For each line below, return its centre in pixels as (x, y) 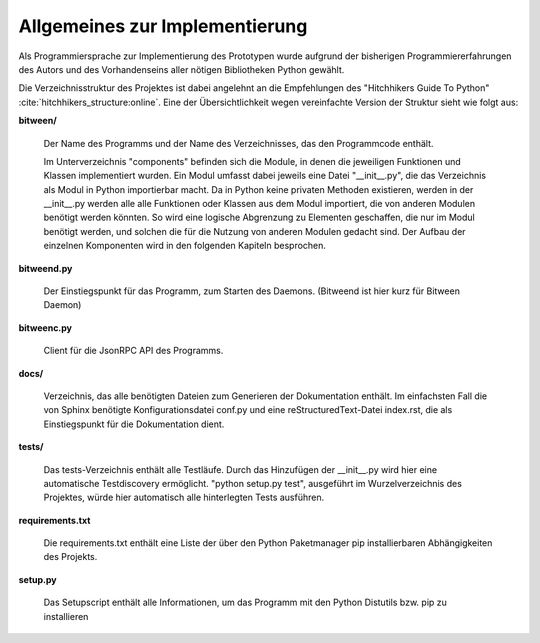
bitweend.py (45, 268)
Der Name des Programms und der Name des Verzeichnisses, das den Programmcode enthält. (238, 143)
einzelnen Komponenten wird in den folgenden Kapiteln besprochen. (185, 246)
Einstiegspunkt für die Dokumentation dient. (134, 424)
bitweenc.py (45, 327)
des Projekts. (70, 557)
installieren (66, 616)
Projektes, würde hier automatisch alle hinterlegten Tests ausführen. (184, 497)
